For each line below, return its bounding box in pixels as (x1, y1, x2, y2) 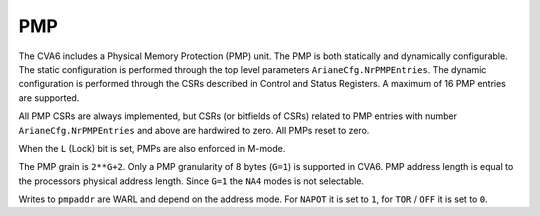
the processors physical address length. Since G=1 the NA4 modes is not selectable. (18, 175, 365, 187)
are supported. (18, 91, 80, 104)
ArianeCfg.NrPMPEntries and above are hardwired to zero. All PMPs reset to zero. (18, 124, 370, 136)
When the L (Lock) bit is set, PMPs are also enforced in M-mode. (18, 142, 286, 154)
